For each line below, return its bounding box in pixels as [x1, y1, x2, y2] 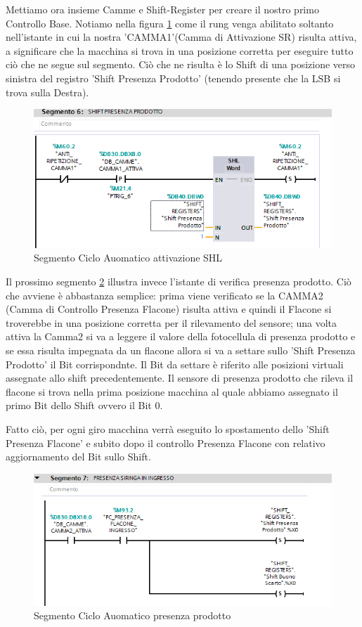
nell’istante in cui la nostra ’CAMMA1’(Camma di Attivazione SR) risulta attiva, [6, 30, 357, 44]
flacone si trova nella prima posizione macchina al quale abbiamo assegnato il [6, 384, 338, 399]
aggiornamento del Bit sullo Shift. [6, 449, 151, 464]
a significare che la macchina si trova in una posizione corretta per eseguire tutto [6, 43, 354, 58]
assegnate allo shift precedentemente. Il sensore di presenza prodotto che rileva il [6, 370, 354, 385]
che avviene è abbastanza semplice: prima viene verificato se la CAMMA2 [6, 287, 323, 302]
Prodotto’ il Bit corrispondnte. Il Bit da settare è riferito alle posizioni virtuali [6, 356, 344, 371]
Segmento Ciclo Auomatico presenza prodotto [34, 608, 231, 623]
